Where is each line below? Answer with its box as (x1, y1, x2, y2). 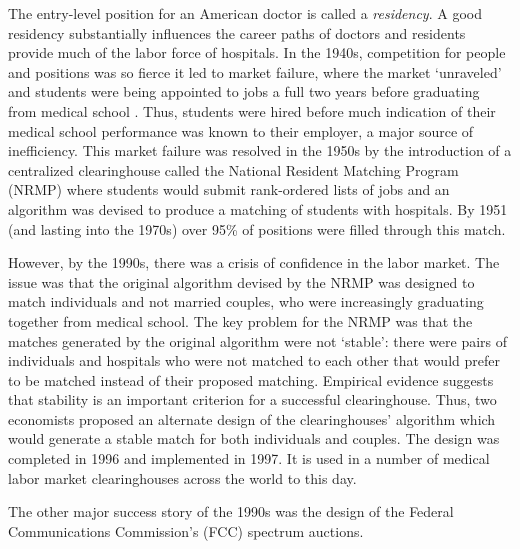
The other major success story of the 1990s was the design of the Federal (8, 501, 454, 522)
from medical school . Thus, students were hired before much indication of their (8, 100, 496, 121)
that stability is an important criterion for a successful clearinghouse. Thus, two (8, 389, 497, 410)
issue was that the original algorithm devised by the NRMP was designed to (8, 271, 475, 292)
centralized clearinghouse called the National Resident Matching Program (8, 159, 459, 180)
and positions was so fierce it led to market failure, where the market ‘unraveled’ (8, 61, 502, 82)
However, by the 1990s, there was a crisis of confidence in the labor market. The (8, 252, 500, 273)
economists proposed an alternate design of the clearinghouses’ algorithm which (8, 408, 496, 429)
